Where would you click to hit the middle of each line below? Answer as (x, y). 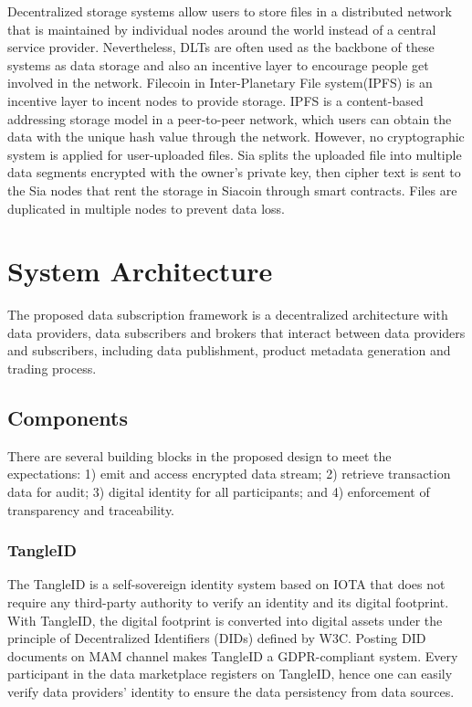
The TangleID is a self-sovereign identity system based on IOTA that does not (226, 584)
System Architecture (140, 271)
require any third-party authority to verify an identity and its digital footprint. (228, 602)
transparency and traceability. (91, 509)
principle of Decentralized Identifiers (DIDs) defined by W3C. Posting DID (217, 638)
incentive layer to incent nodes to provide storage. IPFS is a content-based (215, 100)
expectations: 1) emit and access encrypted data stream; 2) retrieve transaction (229, 474)
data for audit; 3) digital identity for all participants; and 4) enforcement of (219, 492)
